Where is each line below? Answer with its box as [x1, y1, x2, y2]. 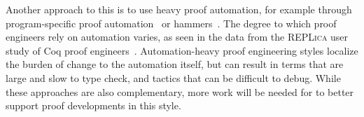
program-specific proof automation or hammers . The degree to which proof [6, 15, 337, 30]
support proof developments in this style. [6, 98, 181, 113]
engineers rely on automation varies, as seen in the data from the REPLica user [6, 29, 349, 44]
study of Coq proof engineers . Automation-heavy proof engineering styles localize [6, 43, 358, 57]
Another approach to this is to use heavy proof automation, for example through [6, 2, 352, 16]
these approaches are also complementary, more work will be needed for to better [6, 84, 354, 99]
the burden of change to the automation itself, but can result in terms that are [6, 57, 344, 71]
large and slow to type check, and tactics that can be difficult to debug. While [6, 70, 341, 85]
